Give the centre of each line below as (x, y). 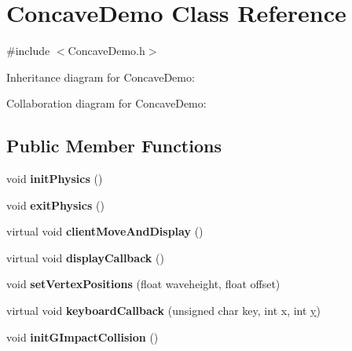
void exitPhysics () (55, 205)
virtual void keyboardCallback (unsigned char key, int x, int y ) (163, 311)
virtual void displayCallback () (85, 257)
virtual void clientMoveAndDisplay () (105, 231)
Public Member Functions (114, 146)
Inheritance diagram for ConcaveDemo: (101, 77)
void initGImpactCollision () (82, 336)
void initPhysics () (55, 179)
